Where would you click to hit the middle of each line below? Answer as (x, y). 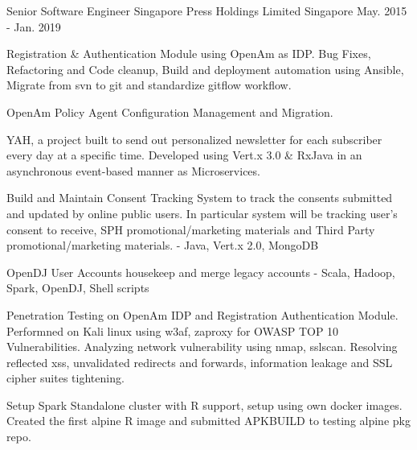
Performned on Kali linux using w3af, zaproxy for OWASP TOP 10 (173, 330)
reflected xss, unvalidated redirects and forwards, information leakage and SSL (200, 362)
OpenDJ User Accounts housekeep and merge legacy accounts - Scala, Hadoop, (201, 272)
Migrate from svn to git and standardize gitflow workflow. (149, 85)
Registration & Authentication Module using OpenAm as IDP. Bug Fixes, (189, 54)
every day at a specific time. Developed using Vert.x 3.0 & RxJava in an (184, 155)
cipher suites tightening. (65, 378)
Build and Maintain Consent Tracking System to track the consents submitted (200, 198)
